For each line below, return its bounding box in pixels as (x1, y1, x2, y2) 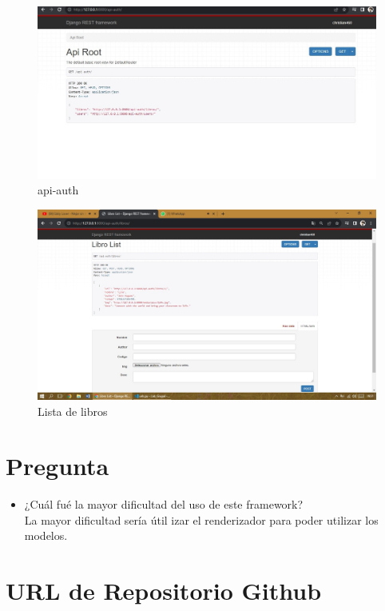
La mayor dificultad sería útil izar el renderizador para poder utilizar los (24, 511, 379, 528)
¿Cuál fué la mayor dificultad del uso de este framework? (24, 496, 304, 513)
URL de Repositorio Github (6, 574, 322, 607)
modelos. (24, 527, 68, 544)
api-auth (38, 182, 79, 198)
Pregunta (6, 449, 109, 482)
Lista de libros (38, 402, 108, 419)
